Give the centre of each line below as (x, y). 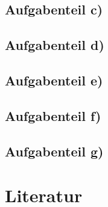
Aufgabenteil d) (55, 45)
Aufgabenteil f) (53, 115)
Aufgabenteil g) (54, 151)
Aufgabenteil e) (54, 80)
